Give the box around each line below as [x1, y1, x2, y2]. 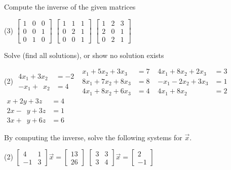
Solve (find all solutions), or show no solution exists [4, 49, 164, 60]
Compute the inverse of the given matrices [4, 2, 136, 12]
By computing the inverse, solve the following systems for [4, 132, 182, 142]
